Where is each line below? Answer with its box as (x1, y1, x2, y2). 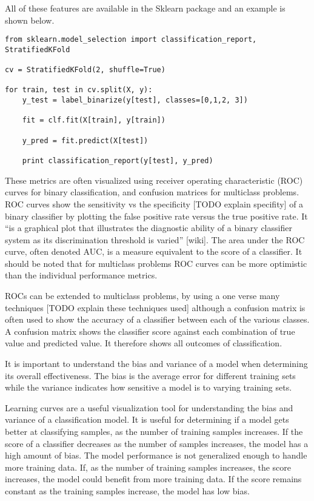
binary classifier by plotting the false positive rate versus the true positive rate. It (5, 209, 308, 222)
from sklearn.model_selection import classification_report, (5, 35, 257, 44)
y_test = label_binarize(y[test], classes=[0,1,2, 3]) (22, 96, 248, 105)
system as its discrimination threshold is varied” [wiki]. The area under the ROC (5, 233, 305, 246)
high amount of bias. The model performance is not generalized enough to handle (5, 449, 307, 462)
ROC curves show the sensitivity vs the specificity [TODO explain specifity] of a (5, 197, 304, 210)
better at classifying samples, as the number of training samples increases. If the (5, 425, 303, 437)
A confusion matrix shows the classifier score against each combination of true (5, 324, 295, 337)
